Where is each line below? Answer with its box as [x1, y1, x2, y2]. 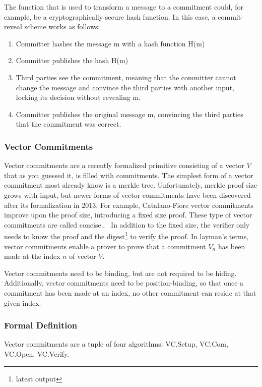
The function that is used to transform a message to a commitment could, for [4, 2, 243, 12]
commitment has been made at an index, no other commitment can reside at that [4, 287, 256, 298]
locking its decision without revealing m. [16, 92, 141, 102]
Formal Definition [4, 319, 78, 331]
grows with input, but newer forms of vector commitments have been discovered [4, 189, 251, 200]
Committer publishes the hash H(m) [16, 55, 128, 66]
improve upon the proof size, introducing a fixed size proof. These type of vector [4, 209, 252, 220]
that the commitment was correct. [16, 119, 121, 129]
